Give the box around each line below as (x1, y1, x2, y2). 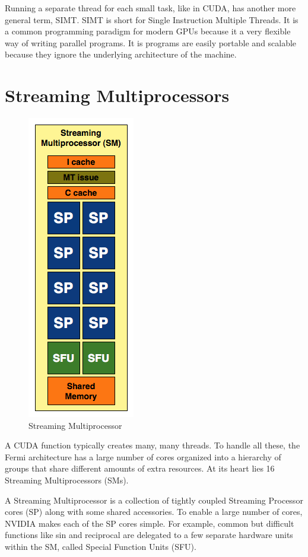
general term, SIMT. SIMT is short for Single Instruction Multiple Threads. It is (5, 13, 299, 26)
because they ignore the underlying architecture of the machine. (5, 48, 237, 61)
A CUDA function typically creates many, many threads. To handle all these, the (5, 439, 300, 451)
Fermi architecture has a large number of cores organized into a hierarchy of (5, 450, 281, 463)
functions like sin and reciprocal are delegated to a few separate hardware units (5, 529, 293, 541)
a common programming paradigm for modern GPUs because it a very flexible (5, 25, 291, 37)
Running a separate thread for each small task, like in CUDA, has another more (5, 2, 296, 14)
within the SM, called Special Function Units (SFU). (5, 540, 196, 553)
